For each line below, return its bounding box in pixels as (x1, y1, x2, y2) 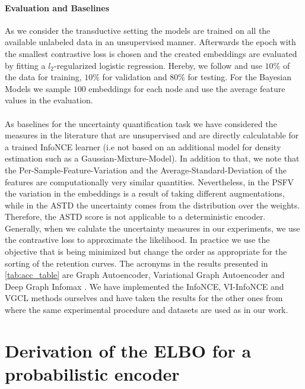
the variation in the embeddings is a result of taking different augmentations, (5, 187, 285, 200)
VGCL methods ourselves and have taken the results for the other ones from (5, 292, 283, 304)
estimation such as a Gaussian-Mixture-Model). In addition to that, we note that (5, 152, 300, 165)
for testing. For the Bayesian (188, 71, 292, 83)
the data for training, (5, 71, 82, 83)
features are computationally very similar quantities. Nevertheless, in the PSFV (5, 175, 294, 188)
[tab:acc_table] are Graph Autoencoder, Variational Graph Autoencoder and (5, 268, 285, 281)
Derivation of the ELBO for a (5, 338, 252, 362)
